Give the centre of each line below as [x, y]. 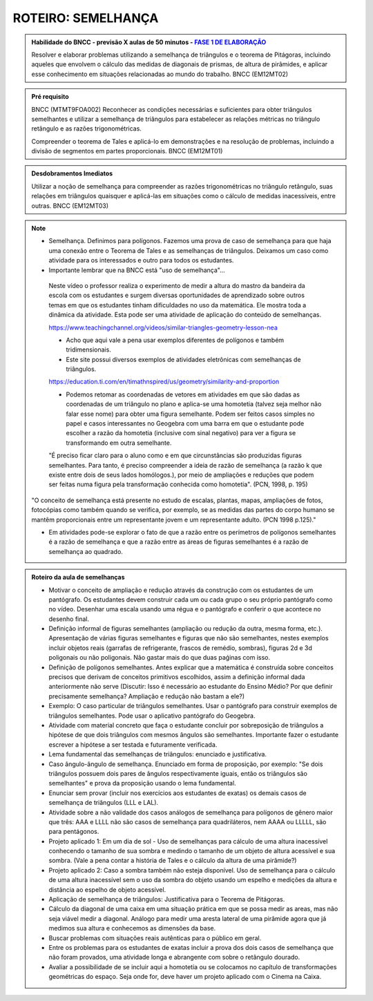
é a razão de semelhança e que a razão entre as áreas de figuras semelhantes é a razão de [179, 542]
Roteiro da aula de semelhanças [78, 578]
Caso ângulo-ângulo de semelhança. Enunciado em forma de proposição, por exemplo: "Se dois [186, 764]
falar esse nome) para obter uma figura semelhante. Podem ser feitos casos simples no [190, 414]
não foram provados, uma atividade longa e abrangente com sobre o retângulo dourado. [174, 957]
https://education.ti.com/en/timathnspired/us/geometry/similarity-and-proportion [164, 382]
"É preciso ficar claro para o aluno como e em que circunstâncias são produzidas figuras [175, 455]
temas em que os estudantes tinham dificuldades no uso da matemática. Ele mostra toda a [178, 305]
